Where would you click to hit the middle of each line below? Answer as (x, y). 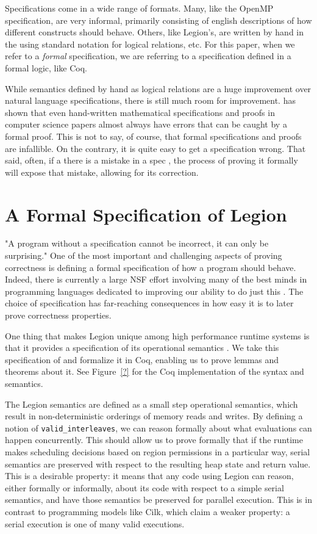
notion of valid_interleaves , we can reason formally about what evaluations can (158, 428)
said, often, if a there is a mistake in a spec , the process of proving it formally (151, 160)
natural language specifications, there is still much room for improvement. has (150, 100)
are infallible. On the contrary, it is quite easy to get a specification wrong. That (155, 148)
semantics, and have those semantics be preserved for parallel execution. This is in (158, 500)
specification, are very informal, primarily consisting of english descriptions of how (158, 20)
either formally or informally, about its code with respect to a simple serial (144, 487)
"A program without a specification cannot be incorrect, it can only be (137, 243)
